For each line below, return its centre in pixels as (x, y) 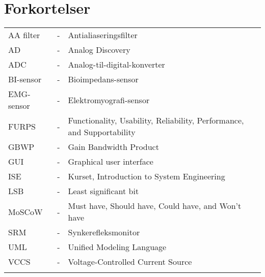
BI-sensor (25, 79)
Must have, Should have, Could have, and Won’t (155, 206)
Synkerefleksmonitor (104, 232)
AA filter (24, 35)
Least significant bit (103, 191)
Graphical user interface (111, 162)
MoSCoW (25, 211)
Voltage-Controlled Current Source (130, 262)
